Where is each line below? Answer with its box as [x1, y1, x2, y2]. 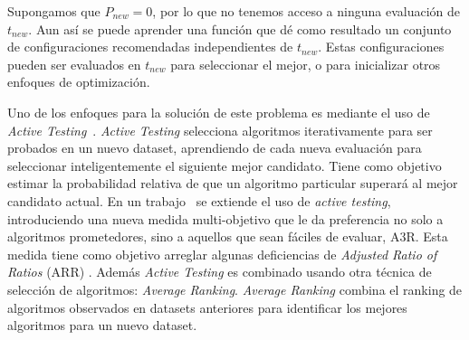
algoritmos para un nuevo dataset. [7, 316, 197, 335]
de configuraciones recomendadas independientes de [7, 37, 293, 56]
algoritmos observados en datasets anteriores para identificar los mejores [7, 297, 407, 316]
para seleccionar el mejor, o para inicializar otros [170, 54, 441, 73]
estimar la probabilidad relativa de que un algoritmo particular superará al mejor [7, 174, 458, 193]
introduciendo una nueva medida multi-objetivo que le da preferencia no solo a [7, 209, 444, 228]
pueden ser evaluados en [7, 54, 141, 73]
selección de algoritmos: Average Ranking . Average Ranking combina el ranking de [7, 279, 463, 298]
